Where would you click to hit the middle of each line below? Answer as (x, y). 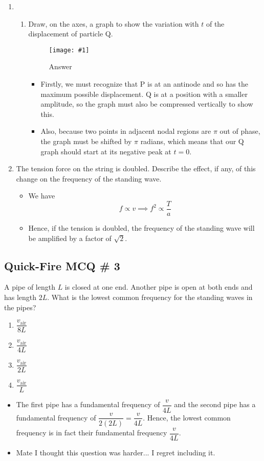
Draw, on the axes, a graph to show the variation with (114, 23)
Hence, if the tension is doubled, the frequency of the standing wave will (141, 228)
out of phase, (240, 131)
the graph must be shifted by (86, 141)
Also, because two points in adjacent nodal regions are (126, 131)
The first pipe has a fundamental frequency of (88, 404)
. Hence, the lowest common (187, 417)
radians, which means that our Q (192, 141)
